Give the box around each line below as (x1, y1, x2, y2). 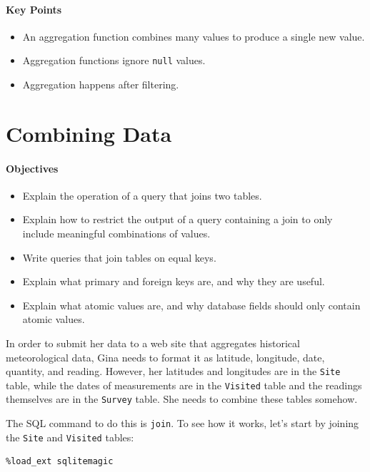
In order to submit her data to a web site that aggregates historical (6, 335, 300, 350)
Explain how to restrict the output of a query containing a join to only (22, 212, 333, 227)
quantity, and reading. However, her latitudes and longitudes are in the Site (6, 364, 341, 379)
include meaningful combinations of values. (22, 226, 211, 240)
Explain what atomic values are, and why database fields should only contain (22, 297, 361, 312)
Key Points (6, 1, 62, 16)
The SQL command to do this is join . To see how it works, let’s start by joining (6, 416, 359, 431)
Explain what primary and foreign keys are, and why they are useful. (22, 274, 325, 289)
